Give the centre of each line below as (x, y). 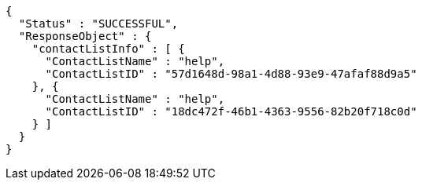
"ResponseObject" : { (85, 36)
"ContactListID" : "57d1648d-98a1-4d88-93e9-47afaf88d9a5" (231, 74)
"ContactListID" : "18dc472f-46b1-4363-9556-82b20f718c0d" (231, 111)
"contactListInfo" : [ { (108, 49)
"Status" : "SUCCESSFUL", (98, 24)
